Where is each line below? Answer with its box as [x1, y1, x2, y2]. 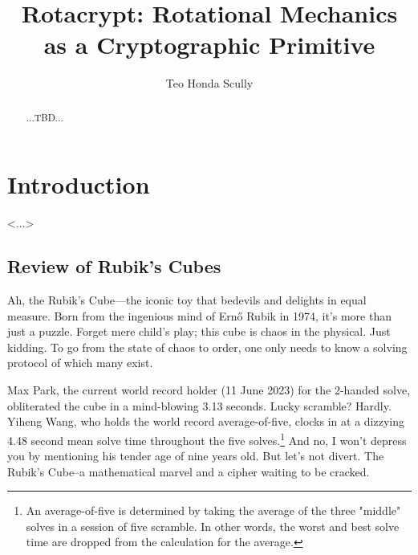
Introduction [7, 168, 150, 201]
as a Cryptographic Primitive [43, 28, 375, 61]
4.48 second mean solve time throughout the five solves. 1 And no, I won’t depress [7, 429, 407, 448]
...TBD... [26, 110, 63, 124]
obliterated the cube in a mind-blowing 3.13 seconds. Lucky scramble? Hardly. [7, 397, 392, 414]
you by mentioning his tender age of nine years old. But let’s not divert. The [7, 447, 384, 464]
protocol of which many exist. [7, 354, 153, 371]
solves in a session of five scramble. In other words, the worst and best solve [26, 517, 400, 534]
